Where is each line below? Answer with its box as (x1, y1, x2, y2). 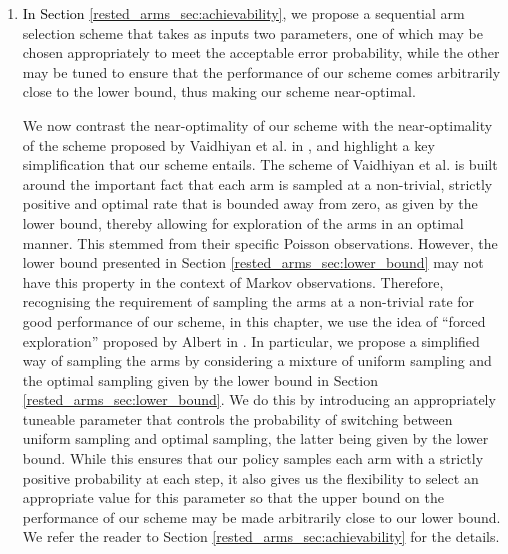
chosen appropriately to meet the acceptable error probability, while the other (22, 42, 500, 63)
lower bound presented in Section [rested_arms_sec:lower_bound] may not (22, 252, 484, 273)
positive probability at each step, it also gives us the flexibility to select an (22, 467, 479, 488)
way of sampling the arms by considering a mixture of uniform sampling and (22, 350, 492, 371)
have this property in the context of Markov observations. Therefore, (22, 271, 444, 292)
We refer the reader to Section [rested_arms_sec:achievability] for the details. (22, 526, 500, 547)
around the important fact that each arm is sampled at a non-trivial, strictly (22, 173, 493, 194)
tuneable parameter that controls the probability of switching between (22, 408, 453, 429)
